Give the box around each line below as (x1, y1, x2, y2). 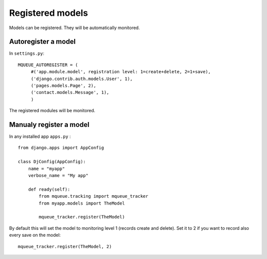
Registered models (9, 7, 89, 18)
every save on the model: (9, 232, 61, 238)
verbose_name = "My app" (28, 173, 89, 178)
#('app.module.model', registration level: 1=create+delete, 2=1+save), (31, 69, 211, 75)
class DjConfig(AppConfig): (18, 159, 86, 165)
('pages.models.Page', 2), (31, 83, 96, 88)
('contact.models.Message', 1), (31, 89, 110, 95)
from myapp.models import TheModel (39, 200, 125, 206)
